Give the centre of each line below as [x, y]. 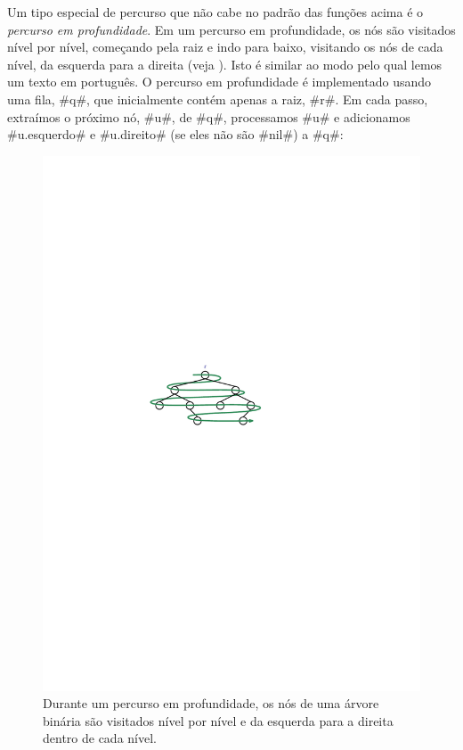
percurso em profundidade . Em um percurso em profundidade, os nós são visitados [231, 29]
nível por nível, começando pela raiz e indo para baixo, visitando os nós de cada [225, 47]
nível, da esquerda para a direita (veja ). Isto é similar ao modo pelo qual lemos [225, 64]
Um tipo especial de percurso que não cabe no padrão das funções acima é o [215, 12]
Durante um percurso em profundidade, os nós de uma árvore [211, 703]
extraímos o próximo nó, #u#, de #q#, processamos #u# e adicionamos [209, 116]
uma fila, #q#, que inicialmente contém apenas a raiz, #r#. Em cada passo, [218, 99]
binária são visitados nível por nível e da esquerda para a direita [218, 720]
